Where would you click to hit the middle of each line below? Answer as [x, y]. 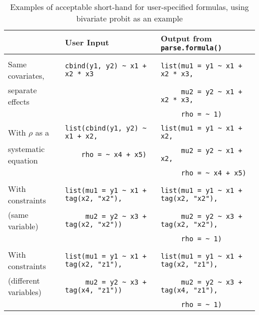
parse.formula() [191, 48]
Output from [186, 38]
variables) [25, 292]
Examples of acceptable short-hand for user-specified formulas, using [129, 7]
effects [19, 101]
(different [24, 280]
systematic [26, 149]
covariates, [26, 76]
